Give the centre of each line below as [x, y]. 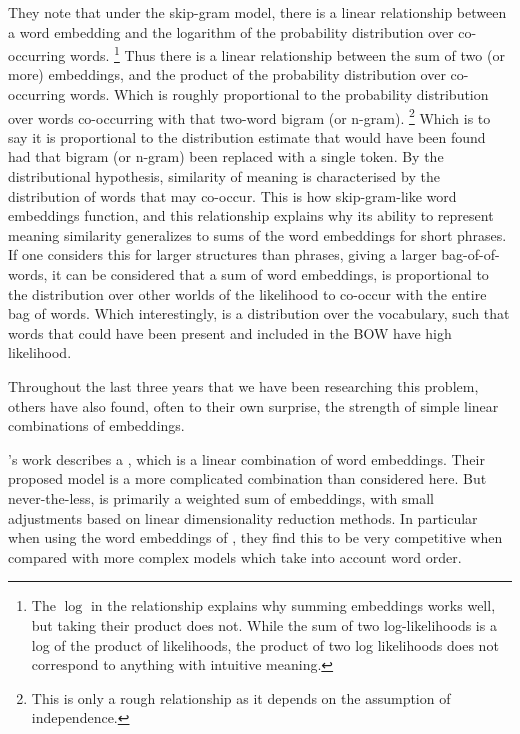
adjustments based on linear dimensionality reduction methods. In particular [243, 517]
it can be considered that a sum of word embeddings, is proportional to [270, 274]
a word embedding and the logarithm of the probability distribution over [231, 31]
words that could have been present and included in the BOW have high [230, 332]
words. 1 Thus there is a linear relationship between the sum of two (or [287, 53]
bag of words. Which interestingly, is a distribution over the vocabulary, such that [259, 313]
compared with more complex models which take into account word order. [235, 556]
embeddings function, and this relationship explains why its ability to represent [251, 215]
